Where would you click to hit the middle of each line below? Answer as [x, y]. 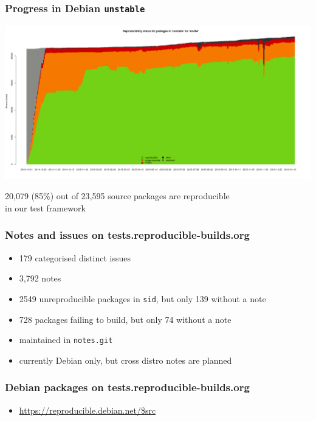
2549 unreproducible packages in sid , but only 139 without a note [143, 298]
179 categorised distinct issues [75, 257]
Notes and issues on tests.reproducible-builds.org [127, 235]
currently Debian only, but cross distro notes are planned [125, 360]
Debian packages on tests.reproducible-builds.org [127, 387]
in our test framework [45, 207]
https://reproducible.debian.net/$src [88, 410]
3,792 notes [40, 278]
